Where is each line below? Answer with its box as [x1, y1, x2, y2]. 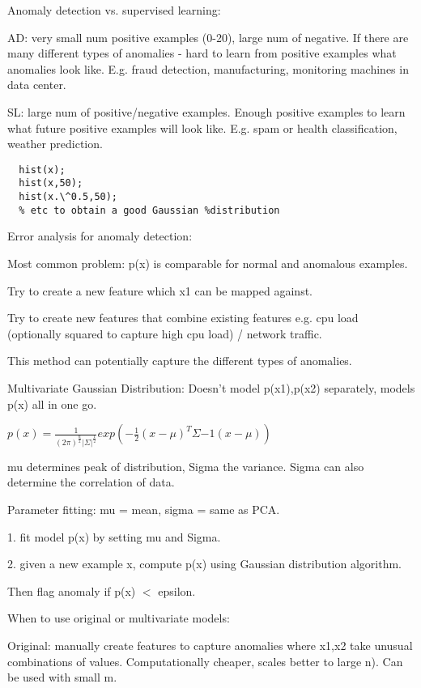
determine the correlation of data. [7, 474, 175, 491]
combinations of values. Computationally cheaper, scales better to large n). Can [7, 652, 403, 669]
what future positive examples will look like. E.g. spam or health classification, [7, 119, 398, 136]
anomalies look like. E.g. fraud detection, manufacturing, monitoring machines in [7, 60, 409, 77]
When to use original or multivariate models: [7, 609, 230, 626]
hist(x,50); [19, 177, 83, 189]
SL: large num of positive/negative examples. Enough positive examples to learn [7, 103, 406, 120]
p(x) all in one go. [7, 395, 97, 412]
